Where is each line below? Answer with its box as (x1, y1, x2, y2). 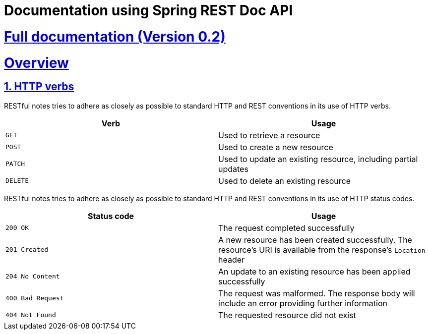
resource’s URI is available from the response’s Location (218, 244, 426, 255)
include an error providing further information (218, 298, 387, 308)
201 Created (5, 246, 49, 254)
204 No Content (5, 273, 60, 280)
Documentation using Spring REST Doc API (4, 2, 293, 19)
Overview (4, 54, 69, 71)
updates (218, 164, 248, 174)
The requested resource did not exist (218, 310, 356, 320)
